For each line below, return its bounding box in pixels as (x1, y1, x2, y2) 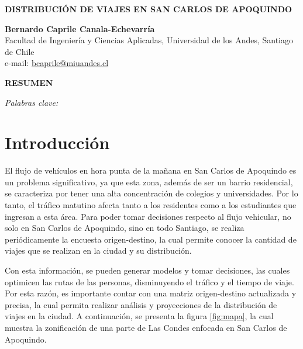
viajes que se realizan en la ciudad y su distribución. (5, 244, 192, 257)
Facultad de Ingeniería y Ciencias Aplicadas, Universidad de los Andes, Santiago (5, 34, 294, 46)
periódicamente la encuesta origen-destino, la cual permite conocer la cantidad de (5, 233, 297, 245)
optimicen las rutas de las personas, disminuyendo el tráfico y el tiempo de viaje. (5, 275, 294, 288)
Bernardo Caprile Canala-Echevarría (5, 22, 155, 34)
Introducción (5, 130, 110, 154)
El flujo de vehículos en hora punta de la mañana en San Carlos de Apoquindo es (5, 164, 297, 177)
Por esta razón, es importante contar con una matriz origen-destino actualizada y (5, 287, 297, 299)
